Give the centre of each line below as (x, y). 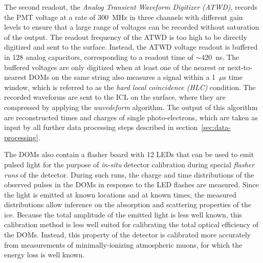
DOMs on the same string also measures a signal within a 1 (122, 77)
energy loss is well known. (45, 255)
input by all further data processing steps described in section (101, 127)
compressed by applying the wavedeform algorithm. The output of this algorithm (131, 107)
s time (233, 77)
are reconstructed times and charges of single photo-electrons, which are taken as (131, 117)
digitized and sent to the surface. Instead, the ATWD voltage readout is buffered (131, 47)
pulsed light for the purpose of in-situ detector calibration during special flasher (129, 164)
